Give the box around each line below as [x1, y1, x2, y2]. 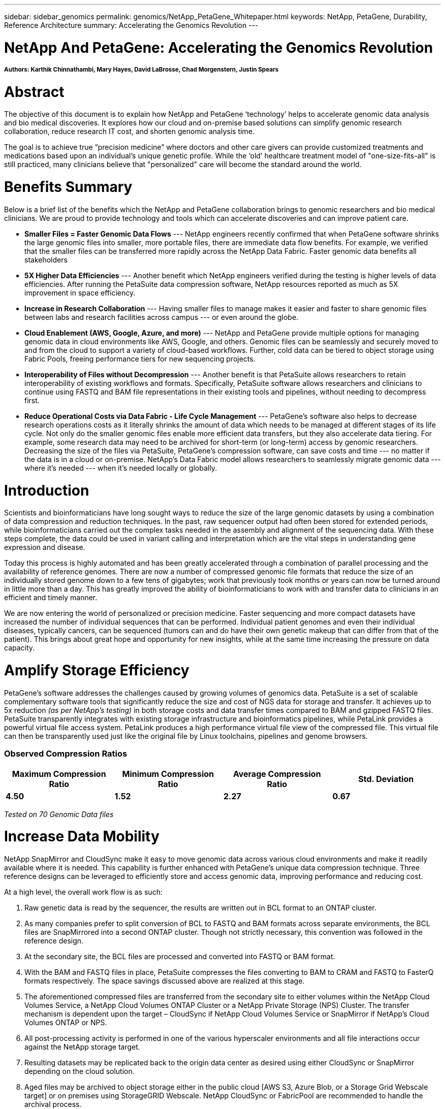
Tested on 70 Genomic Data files [4, 809, 114, 819]
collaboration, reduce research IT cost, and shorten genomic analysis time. [4, 127, 255, 136]
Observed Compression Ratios [4, 748, 128, 759]
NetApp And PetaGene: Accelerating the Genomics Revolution [4, 39, 433, 56]
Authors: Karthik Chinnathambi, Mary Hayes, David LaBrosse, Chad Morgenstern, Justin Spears [4, 66, 279, 74]
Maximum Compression [12, 768, 106, 779]
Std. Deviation [358, 773, 414, 784]
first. [24, 396, 40, 405]
